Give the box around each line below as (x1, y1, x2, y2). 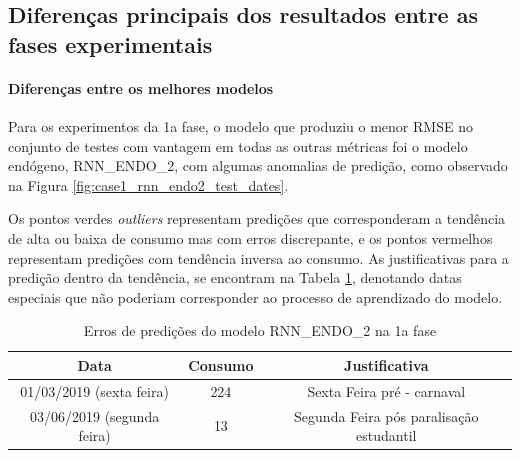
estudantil (356, 425, 417, 446)
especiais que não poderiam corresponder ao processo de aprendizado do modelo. (8, 286, 503, 307)
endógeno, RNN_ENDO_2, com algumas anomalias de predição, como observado (8, 155, 508, 176)
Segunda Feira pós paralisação (294, 405, 479, 426)
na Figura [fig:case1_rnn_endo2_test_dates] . (8, 174, 289, 195)
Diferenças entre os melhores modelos (8, 77, 274, 98)
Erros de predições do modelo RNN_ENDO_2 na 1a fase (83, 320, 437, 341)
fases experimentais (8, 28, 213, 59)
